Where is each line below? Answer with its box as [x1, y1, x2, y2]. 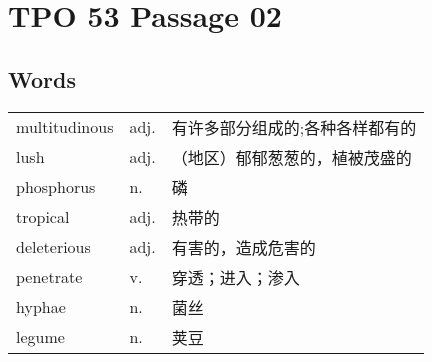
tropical [16, 205, 70, 229]
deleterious [16, 235, 91, 259]
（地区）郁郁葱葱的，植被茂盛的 [171, 145, 412, 169]
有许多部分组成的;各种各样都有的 [171, 115, 417, 139]
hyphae [16, 295, 66, 319]
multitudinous [16, 115, 114, 139]
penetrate [16, 265, 83, 289]
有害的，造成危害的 [171, 235, 316, 259]
